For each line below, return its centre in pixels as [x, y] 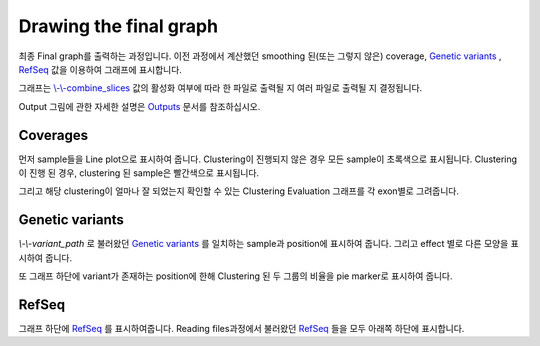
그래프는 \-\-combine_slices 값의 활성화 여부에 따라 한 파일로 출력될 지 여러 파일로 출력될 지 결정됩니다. [220, 88]
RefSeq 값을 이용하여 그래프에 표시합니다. [100, 69]
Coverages [53, 135]
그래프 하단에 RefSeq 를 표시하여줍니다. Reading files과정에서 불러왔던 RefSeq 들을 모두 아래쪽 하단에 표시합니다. [241, 328]
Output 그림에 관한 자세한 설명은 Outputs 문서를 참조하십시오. [139, 106]
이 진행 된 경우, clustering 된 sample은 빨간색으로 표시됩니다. [139, 173]
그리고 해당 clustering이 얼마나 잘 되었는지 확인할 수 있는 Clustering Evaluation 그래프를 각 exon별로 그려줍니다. [239, 191]
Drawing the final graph [118, 26]
